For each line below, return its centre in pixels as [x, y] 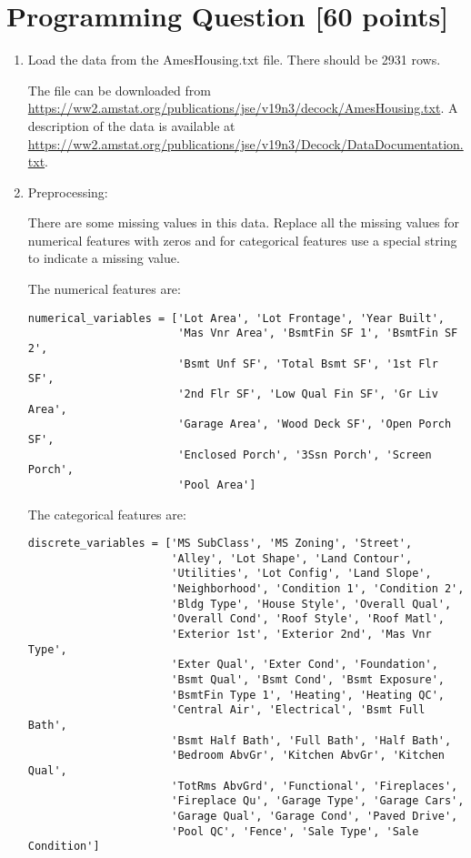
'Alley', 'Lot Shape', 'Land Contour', [292, 558]
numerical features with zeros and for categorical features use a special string [242, 240]
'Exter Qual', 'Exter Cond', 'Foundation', [305, 665]
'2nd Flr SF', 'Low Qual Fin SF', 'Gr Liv [308, 394]
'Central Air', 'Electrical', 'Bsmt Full [298, 710]
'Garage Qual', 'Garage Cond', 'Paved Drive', [315, 816]
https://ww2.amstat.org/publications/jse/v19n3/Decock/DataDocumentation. [246, 143]
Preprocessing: [68, 192]
